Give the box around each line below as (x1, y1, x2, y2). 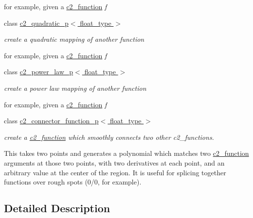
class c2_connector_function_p (4, 116, 99, 126)
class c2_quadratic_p (4, 17, 69, 28)
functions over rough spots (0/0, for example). (4, 177, 142, 187)
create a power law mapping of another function (4, 83, 146, 93)
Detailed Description (4, 201, 110, 216)
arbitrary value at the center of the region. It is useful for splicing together (4, 167, 226, 177)
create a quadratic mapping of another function (4, 34, 145, 44)
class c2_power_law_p (4, 67, 73, 77)
